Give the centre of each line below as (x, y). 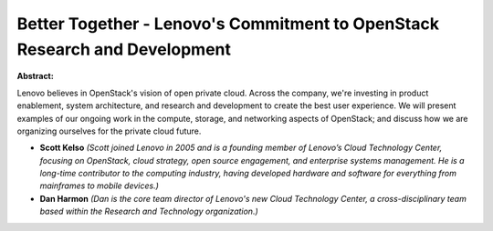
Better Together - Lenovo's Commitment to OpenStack (228, 24)
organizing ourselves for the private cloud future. (109, 131)
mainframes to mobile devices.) (100, 186)
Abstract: (35, 76)
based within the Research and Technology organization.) (149, 211)
